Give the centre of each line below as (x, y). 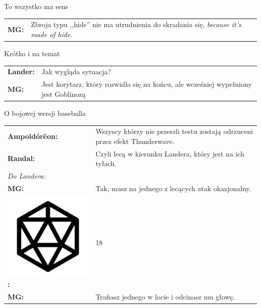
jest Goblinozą (63, 94)
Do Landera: (27, 176)
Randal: (21, 158)
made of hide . (52, 34)
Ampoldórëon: (33, 136)
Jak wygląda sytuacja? (76, 71)
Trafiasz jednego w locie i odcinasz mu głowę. (165, 296)
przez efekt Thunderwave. (135, 141)
